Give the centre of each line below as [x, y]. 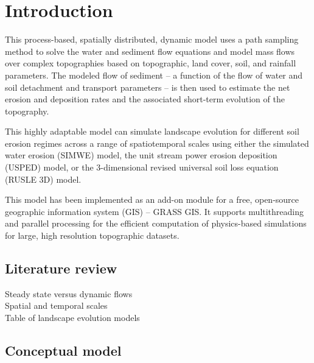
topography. [27, 111]
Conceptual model [63, 350]
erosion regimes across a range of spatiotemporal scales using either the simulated [157, 143]
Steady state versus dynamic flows [69, 293]
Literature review [61, 268]
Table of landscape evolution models [72, 318]
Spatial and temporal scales [56, 305]
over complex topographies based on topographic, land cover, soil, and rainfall [151, 63]
